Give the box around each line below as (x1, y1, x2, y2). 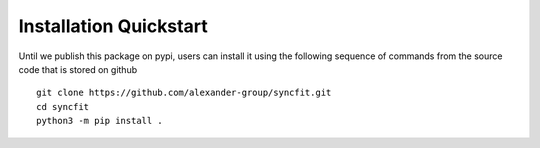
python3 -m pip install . (36, 115, 164, 127)
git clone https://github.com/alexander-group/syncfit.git (36, 87, 332, 99)
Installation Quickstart (18, 15, 209, 37)
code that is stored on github (18, 63, 138, 75)
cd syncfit (36, 101, 90, 112)
